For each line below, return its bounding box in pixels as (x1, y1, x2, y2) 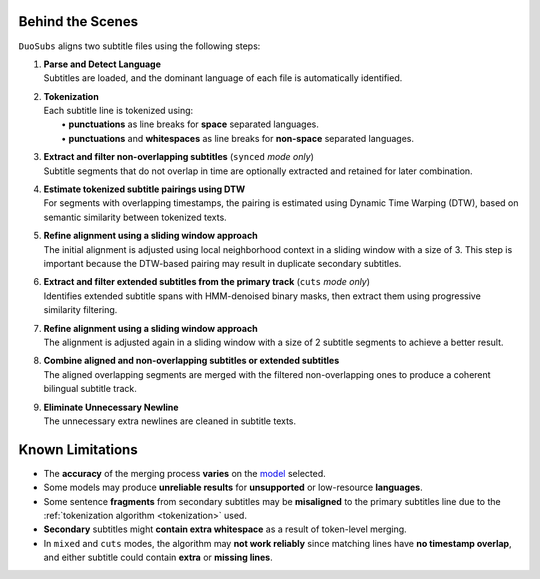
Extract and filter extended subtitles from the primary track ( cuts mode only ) (43, 276, 370, 288)
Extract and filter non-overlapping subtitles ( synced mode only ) (43, 151, 314, 163)
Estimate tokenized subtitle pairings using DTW (43, 183, 246, 195)
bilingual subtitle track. (43, 383, 137, 395)
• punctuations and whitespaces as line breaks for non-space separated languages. (61, 132, 415, 144)
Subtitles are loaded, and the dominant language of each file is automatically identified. (43, 72, 403, 84)
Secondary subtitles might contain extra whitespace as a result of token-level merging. (43, 523, 407, 535)
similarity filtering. (43, 304, 118, 316)
